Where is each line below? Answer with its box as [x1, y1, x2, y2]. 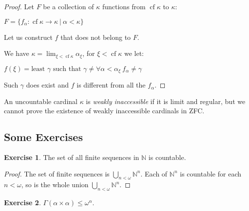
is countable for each [180, 168, 241, 178]
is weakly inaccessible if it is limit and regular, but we [86, 96, 246, 106]
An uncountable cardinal [4, 96, 77, 106]
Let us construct [4, 32, 53, 42]
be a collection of [43, 1, 94, 11]
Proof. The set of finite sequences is [4, 168, 110, 178]
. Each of [140, 168, 168, 178]
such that [53, 65, 81, 72]
